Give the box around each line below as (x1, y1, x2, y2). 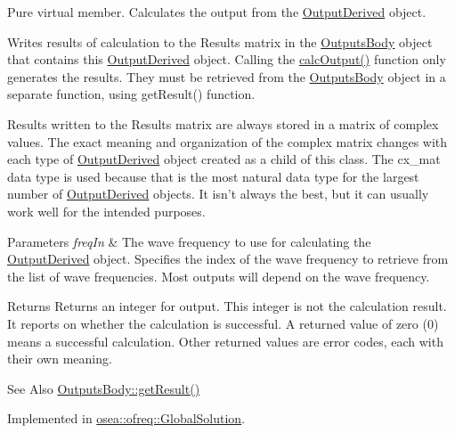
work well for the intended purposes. (7, 201, 206, 220)
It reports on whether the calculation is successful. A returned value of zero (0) (7, 314, 439, 332)
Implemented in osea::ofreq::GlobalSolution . (7, 409, 246, 428)
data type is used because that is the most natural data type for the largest (7, 167, 419, 185)
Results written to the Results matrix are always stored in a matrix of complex (7, 114, 439, 133)
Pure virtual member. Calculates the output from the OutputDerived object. (7, 3, 427, 20)
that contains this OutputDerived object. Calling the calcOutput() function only (7, 50, 446, 69)
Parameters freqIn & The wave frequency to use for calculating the (7, 232, 371, 250)
